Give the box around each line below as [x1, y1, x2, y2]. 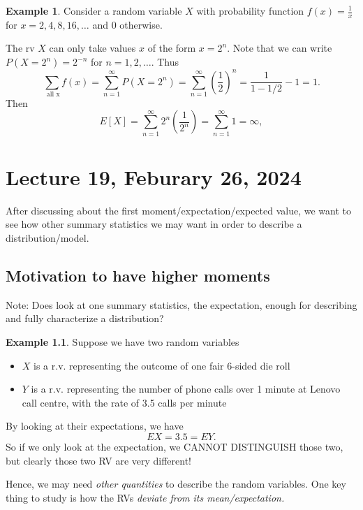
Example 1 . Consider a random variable [6, 3, 182, 17]
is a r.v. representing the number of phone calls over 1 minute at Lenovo [31, 381, 341, 396]
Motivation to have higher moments [6, 265, 270, 286]
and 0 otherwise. [92, 17, 163, 31]
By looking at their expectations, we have [6, 418, 184, 433]
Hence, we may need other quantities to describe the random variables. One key [6, 476, 346, 491]
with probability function [196, 3, 304, 17]
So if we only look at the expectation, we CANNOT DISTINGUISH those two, [6, 439, 343, 454]
